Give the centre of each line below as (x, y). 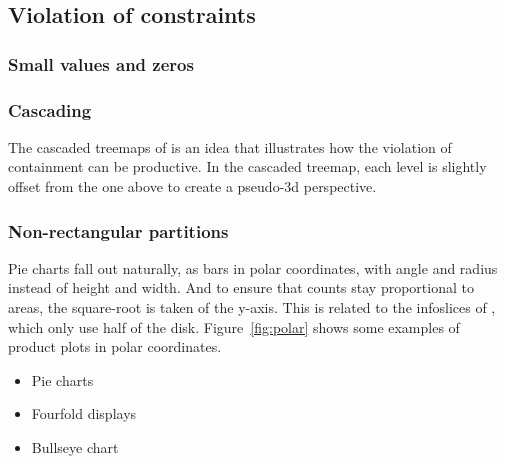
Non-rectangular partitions (118, 230)
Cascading (50, 109)
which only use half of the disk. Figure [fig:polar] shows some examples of (234, 326)
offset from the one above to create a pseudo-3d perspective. (192, 186)
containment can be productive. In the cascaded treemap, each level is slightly (247, 166)
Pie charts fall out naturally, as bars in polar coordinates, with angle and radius (253, 267)
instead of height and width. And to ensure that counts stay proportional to (241, 287)
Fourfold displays (84, 413)
